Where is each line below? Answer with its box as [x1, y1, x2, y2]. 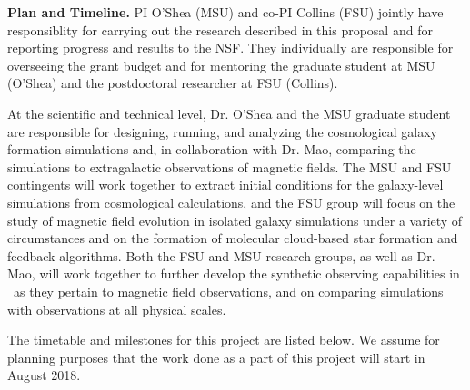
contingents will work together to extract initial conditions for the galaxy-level [7, 175, 444, 194]
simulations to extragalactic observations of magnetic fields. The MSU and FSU [7, 157, 452, 176]
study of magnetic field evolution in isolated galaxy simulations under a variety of [7, 210, 463, 229]
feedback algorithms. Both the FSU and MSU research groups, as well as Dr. [7, 246, 435, 265]
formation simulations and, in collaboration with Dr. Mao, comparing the [7, 140, 416, 159]
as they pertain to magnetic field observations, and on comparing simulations [13, 281, 444, 300]
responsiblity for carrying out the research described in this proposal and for [7, 20, 433, 39]
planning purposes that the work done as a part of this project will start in [7, 347, 425, 366]
